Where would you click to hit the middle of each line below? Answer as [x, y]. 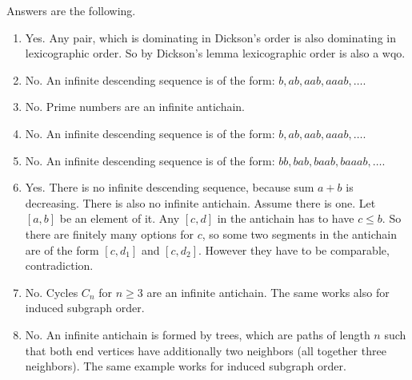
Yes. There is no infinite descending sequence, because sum [170, 187]
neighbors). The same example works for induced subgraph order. [186, 366]
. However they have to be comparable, [294, 249]
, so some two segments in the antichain [300, 234]
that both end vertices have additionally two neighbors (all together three [206, 350]
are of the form [62, 249]
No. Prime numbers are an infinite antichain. [135, 107]
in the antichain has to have [286, 218]
